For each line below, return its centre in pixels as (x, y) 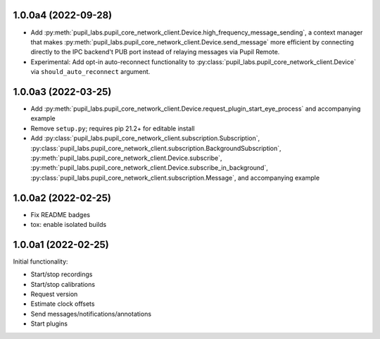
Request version (54, 294)
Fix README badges (61, 214)
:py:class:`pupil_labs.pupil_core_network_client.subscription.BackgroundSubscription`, (156, 148)
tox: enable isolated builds (69, 225)
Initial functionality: (40, 261)
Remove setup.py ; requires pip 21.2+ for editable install (113, 128)
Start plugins (49, 323)
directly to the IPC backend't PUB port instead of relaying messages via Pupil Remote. (155, 52)
